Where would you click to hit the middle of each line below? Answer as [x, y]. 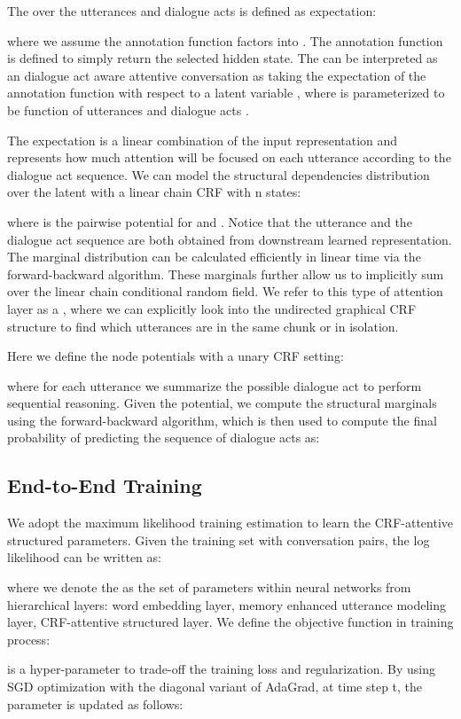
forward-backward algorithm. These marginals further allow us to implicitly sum [226, 274]
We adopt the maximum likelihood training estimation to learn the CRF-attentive [230, 523]
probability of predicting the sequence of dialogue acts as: [164, 438]
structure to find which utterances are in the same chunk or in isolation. [203, 326]
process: [29, 639]
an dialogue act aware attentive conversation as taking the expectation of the [217, 75]
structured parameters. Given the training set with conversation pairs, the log [219, 539]
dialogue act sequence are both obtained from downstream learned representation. [230, 239]
